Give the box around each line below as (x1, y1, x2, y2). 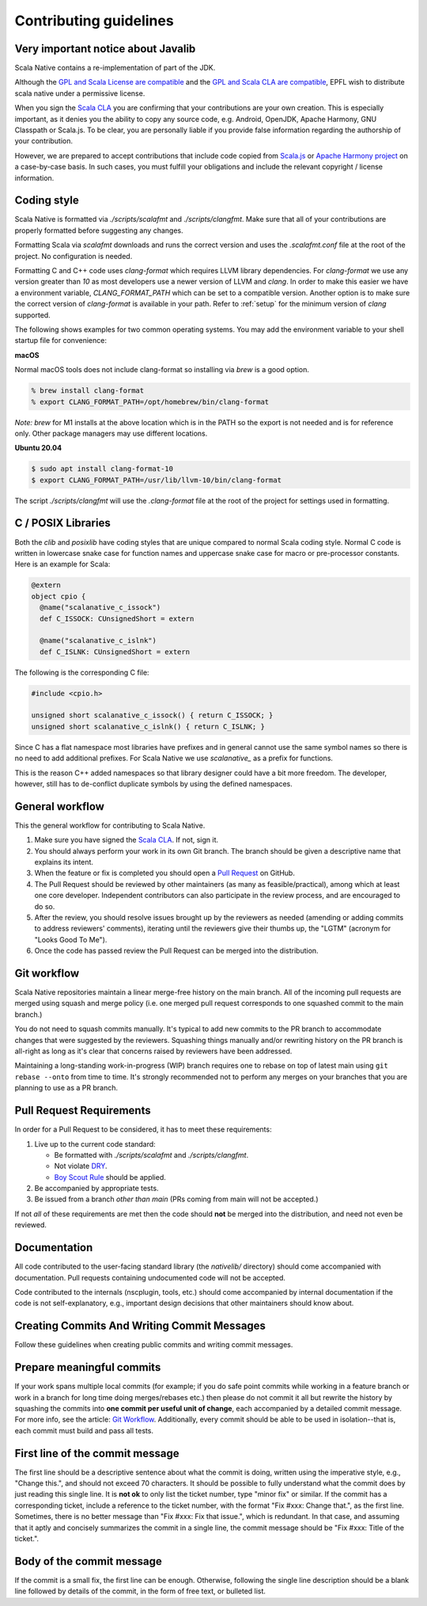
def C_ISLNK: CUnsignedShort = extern (40, 647, 190, 656)
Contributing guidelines (14, 12, 174, 29)
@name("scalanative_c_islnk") (40, 636, 157, 645)
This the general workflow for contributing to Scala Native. (14, 820, 206, 830)
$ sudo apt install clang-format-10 (31, 464, 174, 474)
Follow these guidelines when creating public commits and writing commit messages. (14, 1340, 293, 1349)
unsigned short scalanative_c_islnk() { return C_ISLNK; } (31, 721, 265, 731)
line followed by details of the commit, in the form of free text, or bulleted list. (14, 1586, 266, 1596)
